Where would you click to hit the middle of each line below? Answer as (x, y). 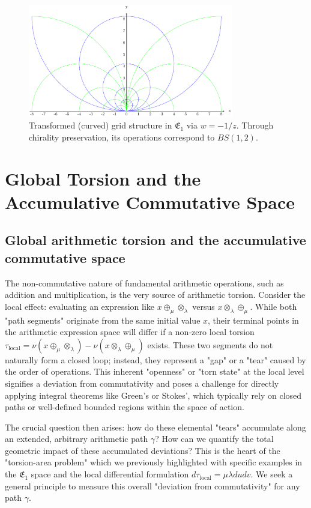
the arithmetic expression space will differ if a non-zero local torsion (130, 332)
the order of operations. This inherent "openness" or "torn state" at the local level (155, 371)
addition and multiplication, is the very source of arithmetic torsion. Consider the (155, 295)
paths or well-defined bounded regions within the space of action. (125, 407)
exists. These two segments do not (210, 344)
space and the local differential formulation (110, 474)
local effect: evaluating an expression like (80, 306)
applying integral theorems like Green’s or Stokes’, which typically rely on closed (153, 395)
